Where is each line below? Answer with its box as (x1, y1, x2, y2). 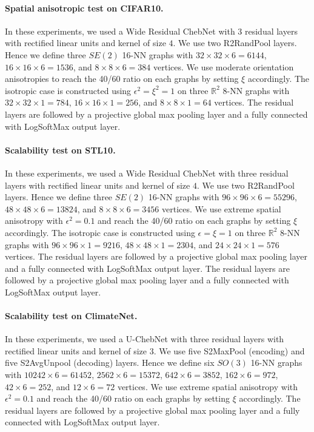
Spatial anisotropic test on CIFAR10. (5, 1, 164, 14)
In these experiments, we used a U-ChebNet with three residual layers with (5, 332, 284, 345)
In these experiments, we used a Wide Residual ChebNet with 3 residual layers (5, 24, 298, 37)
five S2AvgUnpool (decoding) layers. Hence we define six (5, 356, 215, 369)
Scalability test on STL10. (5, 143, 116, 156)
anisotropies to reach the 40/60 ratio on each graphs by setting (5, 72, 239, 85)
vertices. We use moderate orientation (153, 60, 294, 73)
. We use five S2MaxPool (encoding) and (153, 344, 305, 357)
